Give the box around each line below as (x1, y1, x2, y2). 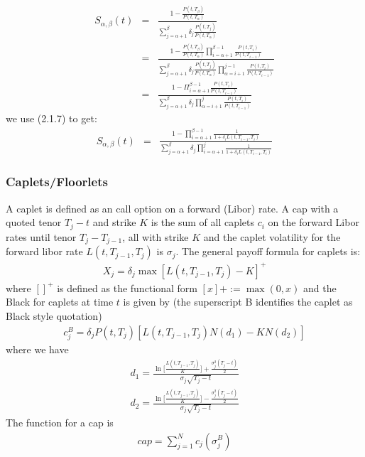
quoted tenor (6, 215, 62, 230)
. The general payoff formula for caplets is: (175, 244, 361, 259)
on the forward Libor (268, 215, 359, 230)
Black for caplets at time (6, 294, 114, 309)
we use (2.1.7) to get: (6, 110, 97, 125)
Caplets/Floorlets (6, 173, 108, 190)
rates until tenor (6, 229, 77, 244)
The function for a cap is (6, 414, 114, 429)
